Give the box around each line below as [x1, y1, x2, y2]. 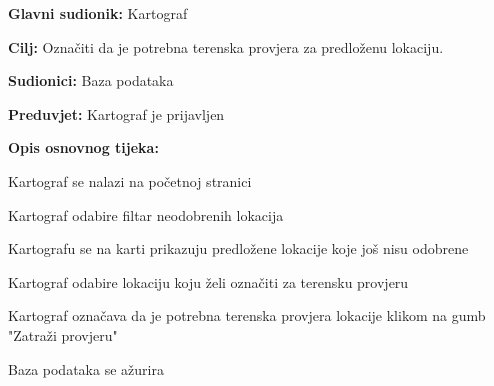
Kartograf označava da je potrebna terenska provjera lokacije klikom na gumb [8, 305, 486, 326]
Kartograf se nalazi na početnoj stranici [8, 170, 252, 191]
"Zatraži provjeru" [8, 324, 118, 345]
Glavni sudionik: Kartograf [8, 3, 188, 23]
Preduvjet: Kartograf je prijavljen [8, 103, 225, 124]
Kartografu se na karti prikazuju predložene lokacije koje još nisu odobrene [8, 238, 469, 259]
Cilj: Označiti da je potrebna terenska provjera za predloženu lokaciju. [8, 36, 444, 57]
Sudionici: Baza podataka [8, 70, 174, 91]
